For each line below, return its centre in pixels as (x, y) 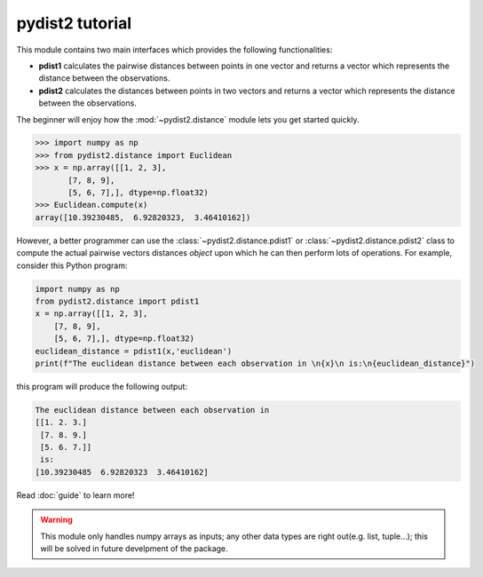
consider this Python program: (72, 265)
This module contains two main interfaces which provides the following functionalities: (174, 50)
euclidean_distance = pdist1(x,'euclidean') (134, 351)
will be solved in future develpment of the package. (134, 549)
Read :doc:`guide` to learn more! (75, 495)
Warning (56, 520)
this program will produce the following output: (102, 386)
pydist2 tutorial (74, 23)
